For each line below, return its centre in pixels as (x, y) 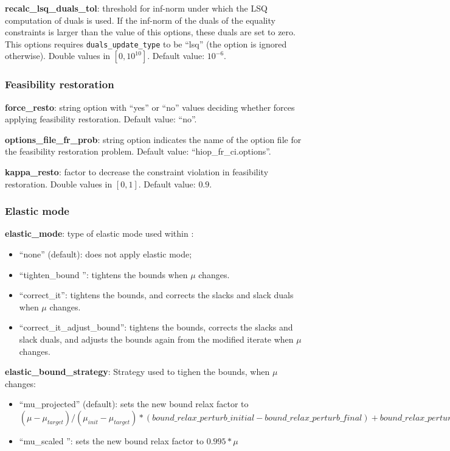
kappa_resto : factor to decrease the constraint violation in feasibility (137, 172)
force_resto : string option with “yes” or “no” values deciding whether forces (150, 107)
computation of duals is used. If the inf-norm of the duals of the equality (140, 20)
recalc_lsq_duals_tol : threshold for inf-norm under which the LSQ (136, 8)
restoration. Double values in (59, 184)
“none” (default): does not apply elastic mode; (106, 254)
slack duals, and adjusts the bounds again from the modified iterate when (156, 339)
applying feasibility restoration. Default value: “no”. (101, 119)
